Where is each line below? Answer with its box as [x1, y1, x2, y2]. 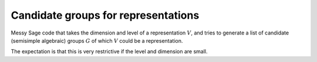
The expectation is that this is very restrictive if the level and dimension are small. [11, 48, 208, 55]
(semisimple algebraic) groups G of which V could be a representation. [11, 37, 183, 44]
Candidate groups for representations [11, 9, 200, 22]
